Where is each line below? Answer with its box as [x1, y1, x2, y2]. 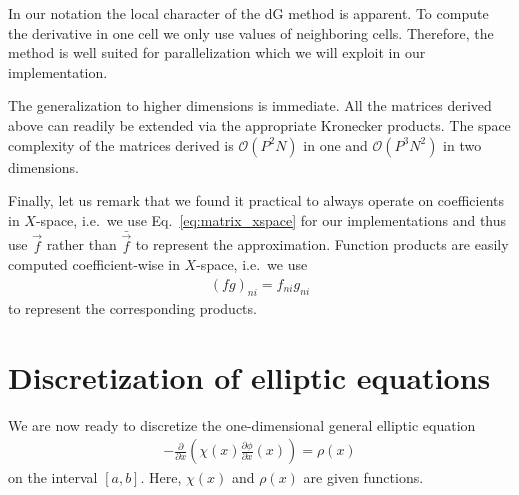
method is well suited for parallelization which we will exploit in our [8, 42, 426, 63]
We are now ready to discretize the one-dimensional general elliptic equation [8, 414, 476, 435]
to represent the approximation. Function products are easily [135, 234, 509, 255]
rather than [46, 234, 117, 255]
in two [443, 134, 482, 155]
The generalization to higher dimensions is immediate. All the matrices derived [8, 95, 492, 116]
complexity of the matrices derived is [8, 134, 234, 155]
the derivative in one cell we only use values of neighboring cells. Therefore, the [8, 22, 494, 43]
